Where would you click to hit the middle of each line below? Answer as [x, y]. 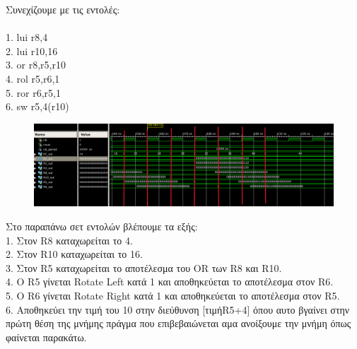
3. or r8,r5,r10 [36, 65]
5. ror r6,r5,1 [33, 92]
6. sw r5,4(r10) [37, 106]
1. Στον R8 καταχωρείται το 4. [69, 240]
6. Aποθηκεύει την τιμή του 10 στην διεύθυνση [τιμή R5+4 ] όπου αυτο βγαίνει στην [178, 309]
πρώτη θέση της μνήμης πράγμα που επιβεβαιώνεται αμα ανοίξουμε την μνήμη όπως [178, 323]
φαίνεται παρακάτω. [46, 337]
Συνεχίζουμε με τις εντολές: [63, 9]
